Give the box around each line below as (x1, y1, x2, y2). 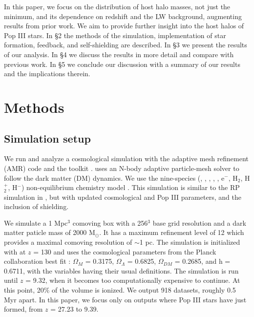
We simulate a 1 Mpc (4, 217, 68, 228)
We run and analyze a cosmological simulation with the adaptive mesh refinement (4, 153, 249, 164)
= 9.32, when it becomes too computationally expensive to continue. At (25, 275, 240, 285)
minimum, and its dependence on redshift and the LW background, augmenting (4, 11, 242, 21)
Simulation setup (4, 130, 91, 146)
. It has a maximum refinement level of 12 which (99, 227, 244, 237)
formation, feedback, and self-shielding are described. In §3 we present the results (4, 40, 247, 50)
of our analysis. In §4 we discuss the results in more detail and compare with (4, 49, 234, 59)
